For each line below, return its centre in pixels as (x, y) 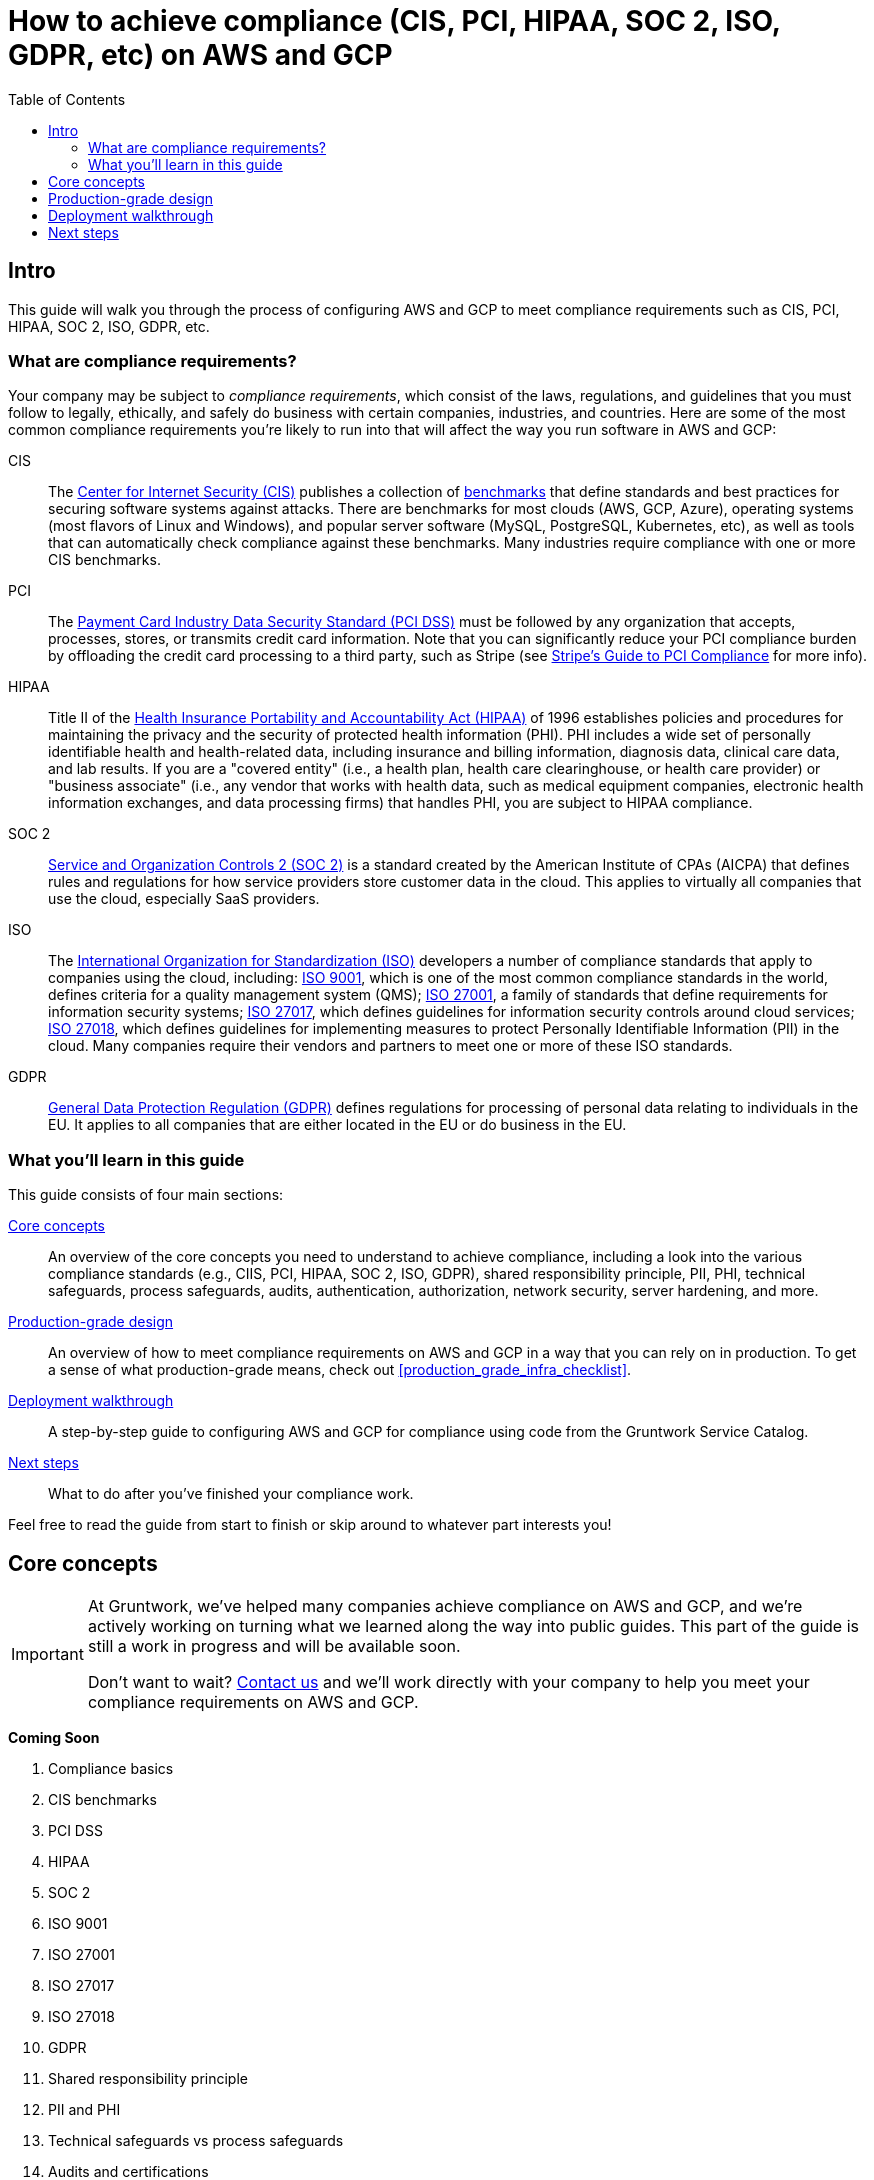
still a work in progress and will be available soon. (274, 1645)
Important (47, 1653)
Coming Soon (54, 1737)
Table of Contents (67, 99)
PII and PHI (84, 2109)
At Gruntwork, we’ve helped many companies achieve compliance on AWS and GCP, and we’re (445, 1605)
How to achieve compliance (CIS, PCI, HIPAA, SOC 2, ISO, (394, 21)
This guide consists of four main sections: (146, 1195)
